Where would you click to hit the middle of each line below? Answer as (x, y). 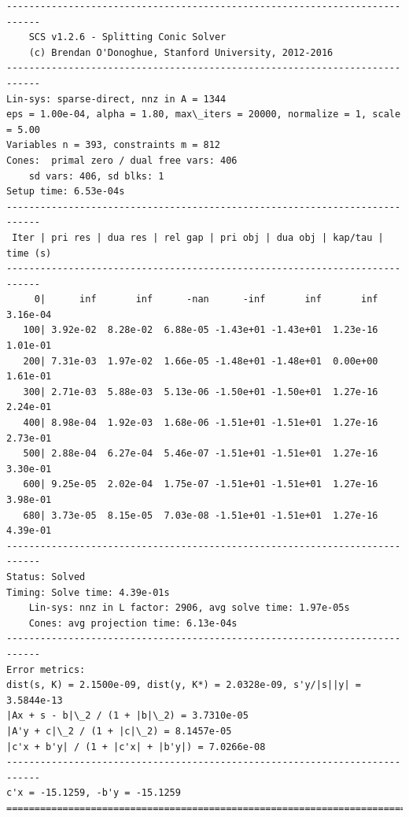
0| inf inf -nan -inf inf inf (206, 299)
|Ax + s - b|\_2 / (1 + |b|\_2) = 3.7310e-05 (127, 716)
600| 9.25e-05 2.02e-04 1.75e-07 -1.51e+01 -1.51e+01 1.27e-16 (201, 484)
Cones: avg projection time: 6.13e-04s (133, 623)
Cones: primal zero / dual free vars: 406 (122, 160)
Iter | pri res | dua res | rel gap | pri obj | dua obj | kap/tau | (198, 237)
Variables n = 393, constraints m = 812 (114, 145)
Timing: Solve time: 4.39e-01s (88, 592)
